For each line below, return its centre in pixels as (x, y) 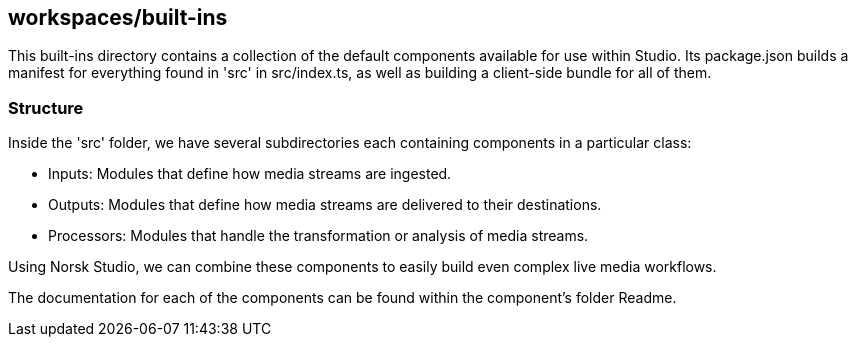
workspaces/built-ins (118, 17)
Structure (46, 107)
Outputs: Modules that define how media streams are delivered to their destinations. (325, 205)
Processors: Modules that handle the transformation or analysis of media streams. (318, 236)
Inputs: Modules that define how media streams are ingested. (250, 174)
